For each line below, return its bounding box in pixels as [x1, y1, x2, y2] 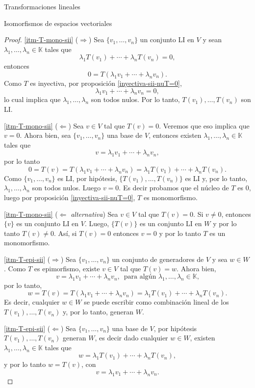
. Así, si [54, 228, 77, 238]
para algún [124, 273, 156, 281]
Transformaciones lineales [4, 1, 80, 11]
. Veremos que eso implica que [159, 120, 250, 130]
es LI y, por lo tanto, [185, 173, 248, 183]
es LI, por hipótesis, [57, 173, 117, 183]
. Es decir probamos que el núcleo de [119, 182, 229, 193]
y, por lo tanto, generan [63, 307, 134, 317]
